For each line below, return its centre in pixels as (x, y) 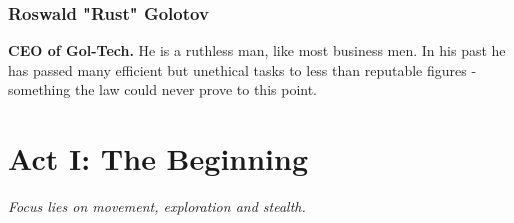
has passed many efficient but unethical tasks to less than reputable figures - (242, 69)
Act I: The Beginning (158, 158)
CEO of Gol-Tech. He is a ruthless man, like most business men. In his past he (257, 50)
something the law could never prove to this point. (163, 89)
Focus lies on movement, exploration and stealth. (157, 206)
